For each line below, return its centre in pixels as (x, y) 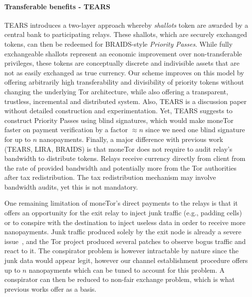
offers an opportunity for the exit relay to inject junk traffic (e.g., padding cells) (123, 213)
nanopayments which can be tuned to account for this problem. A (127, 270)
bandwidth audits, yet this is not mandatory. (71, 186)
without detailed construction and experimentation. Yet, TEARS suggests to (118, 111)
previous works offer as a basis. (50, 288)
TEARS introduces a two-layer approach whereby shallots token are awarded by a (126, 25)
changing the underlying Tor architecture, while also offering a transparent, (116, 91)
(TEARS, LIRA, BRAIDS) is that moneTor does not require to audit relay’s (118, 148)
